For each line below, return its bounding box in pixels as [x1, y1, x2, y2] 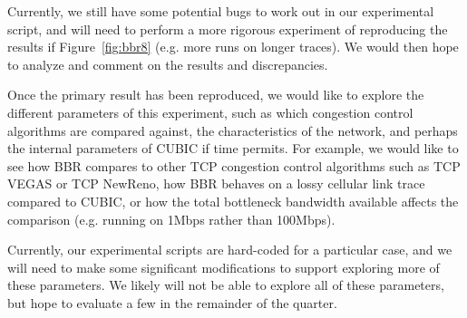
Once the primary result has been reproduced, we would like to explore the [7, 85, 424, 104]
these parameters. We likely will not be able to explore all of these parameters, [7, 275, 444, 294]
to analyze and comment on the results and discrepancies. [7, 54, 328, 73]
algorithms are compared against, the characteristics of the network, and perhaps [7, 120, 458, 140]
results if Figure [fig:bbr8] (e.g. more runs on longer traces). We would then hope [7, 37, 459, 56]
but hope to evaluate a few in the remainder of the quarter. [7, 293, 337, 312]
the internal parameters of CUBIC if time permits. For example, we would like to [7, 139, 459, 158]
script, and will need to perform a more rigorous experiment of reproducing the [7, 19, 448, 38]
